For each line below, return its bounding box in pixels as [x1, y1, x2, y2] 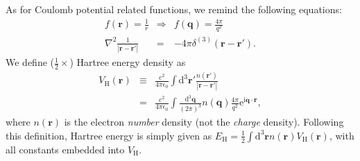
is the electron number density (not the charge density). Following [64, 115, 344, 129]
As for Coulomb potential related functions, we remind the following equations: [6, 2, 342, 16]
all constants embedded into [6, 142, 125, 156]
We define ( [6, 55, 54, 69]
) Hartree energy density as [69, 55, 186, 69]
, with [329, 128, 354, 142]
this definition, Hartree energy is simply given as [6, 128, 212, 142]
